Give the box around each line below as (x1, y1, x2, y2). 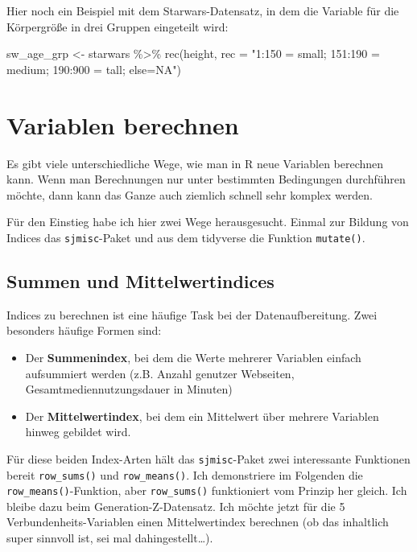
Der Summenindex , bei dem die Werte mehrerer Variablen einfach (25, 348, 361, 365)
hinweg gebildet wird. (25, 423, 131, 440)
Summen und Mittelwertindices (6, 268, 275, 293)
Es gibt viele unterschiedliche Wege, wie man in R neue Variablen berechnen (6, 154, 384, 171)
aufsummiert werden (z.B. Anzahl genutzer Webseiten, (25, 365, 295, 381)
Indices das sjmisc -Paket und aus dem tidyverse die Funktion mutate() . (6, 229, 365, 245)
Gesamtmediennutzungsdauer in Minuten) (25, 381, 233, 398)
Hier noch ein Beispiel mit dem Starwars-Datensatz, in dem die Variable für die (6, 2, 399, 19)
